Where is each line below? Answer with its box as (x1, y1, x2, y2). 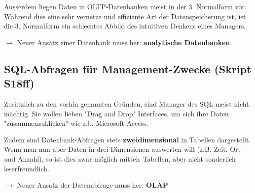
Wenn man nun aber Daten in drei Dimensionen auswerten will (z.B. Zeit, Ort (4, 144, 241, 154)
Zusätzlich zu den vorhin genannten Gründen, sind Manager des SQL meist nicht (4, 98, 249, 109)
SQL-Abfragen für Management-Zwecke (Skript (4, 61, 252, 76)
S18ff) (4, 76, 35, 91)
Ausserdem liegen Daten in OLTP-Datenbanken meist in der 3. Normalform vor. (4, 1, 247, 11)
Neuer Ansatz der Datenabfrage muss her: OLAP (17, 180, 168, 190)
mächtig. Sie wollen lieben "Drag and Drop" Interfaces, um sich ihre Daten (4, 108, 229, 118)
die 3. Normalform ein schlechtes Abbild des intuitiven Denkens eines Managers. (4, 21, 246, 31)
